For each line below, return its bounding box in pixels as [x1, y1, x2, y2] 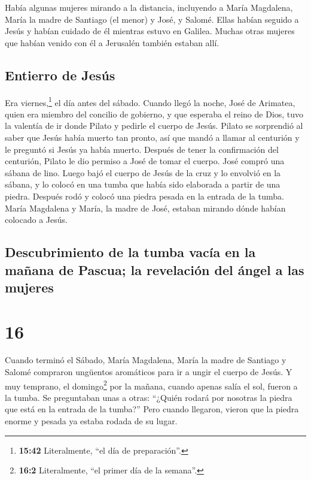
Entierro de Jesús [5, 65, 115, 84]
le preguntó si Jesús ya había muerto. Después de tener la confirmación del [5, 143, 279, 155]
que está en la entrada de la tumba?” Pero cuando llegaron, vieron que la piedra [5, 403, 299, 415]
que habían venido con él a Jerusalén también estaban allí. [5, 36, 219, 49]
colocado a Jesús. [5, 213, 68, 226]
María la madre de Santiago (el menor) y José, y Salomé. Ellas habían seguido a [5, 13, 299, 25]
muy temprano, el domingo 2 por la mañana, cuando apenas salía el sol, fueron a [5, 378, 298, 392]
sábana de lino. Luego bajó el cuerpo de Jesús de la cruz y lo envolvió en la [5, 166, 281, 179]
